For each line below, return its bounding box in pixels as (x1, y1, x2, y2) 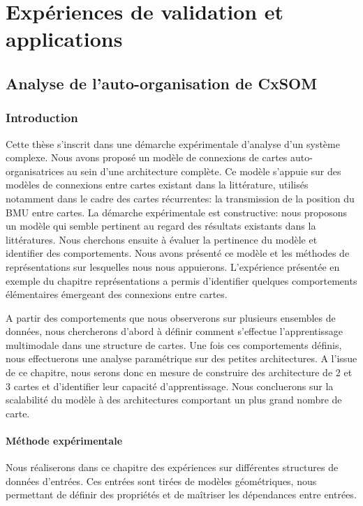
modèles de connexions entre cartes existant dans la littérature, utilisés (6, 177, 309, 192)
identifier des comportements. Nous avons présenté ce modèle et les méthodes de (6, 246, 350, 260)
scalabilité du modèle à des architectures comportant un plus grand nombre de (6, 392, 342, 407)
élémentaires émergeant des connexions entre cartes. (6, 287, 228, 302)
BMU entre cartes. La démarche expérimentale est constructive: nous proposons (6, 204, 348, 219)
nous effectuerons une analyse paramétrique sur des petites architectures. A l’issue (6, 351, 357, 366)
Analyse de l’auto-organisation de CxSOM (6, 72, 318, 94)
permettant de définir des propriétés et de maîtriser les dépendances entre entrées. (6, 487, 357, 502)
